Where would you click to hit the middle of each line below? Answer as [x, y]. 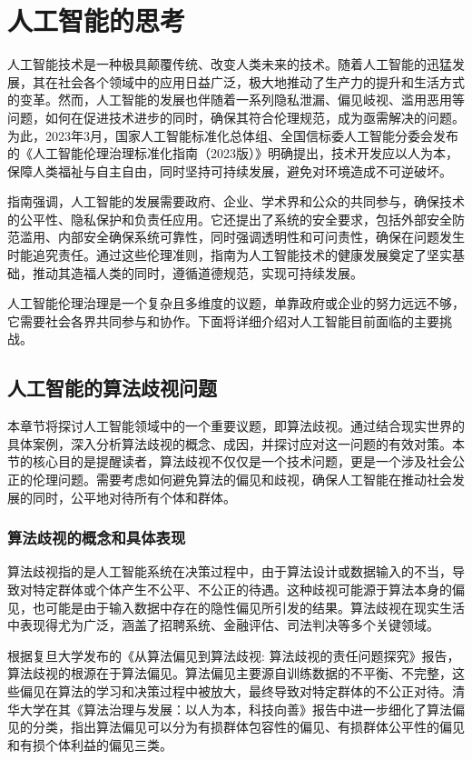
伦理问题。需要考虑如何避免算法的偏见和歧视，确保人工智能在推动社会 [242, 480]
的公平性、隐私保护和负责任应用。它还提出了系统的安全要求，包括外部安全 [230, 219]
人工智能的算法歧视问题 [112, 388]
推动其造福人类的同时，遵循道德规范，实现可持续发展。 [197, 272]
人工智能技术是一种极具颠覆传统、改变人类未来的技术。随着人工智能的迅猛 [230, 64]
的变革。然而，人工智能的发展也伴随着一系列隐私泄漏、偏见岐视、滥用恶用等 [236, 100]
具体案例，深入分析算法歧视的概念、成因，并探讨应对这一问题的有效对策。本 [236, 443]
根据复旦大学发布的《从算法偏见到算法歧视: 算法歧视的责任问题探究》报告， [234, 655]
